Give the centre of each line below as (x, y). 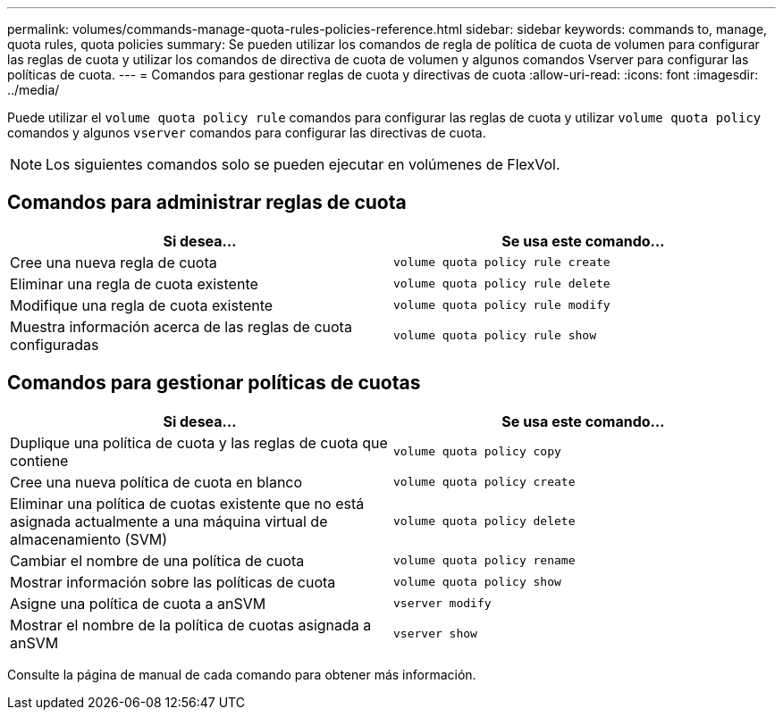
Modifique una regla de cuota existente (142, 305)
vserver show (435, 634)
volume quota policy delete (484, 521)
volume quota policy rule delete (502, 284)
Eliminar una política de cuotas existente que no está (187, 503)
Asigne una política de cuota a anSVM (138, 603)
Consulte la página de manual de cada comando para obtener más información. (242, 674)
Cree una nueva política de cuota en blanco (156, 482)
